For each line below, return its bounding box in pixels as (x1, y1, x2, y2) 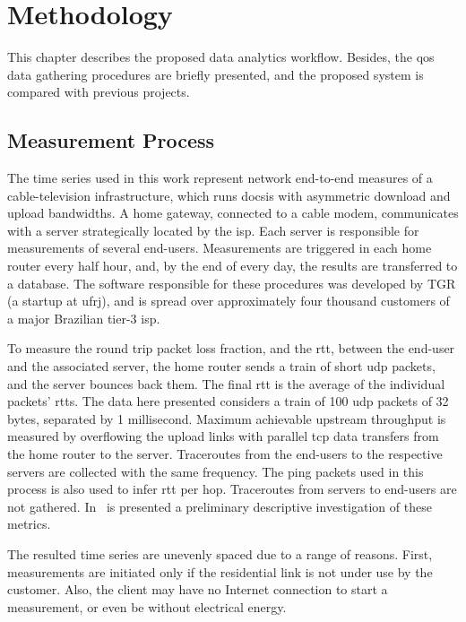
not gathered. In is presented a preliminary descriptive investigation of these (7, 497, 432, 515)
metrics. (7, 514, 51, 533)
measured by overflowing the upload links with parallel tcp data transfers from (7, 427, 439, 445)
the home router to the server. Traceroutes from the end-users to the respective (7, 445, 443, 463)
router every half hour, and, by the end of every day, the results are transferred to (7, 256, 458, 275)
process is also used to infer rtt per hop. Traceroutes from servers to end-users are (7, 479, 457, 498)
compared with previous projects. (7, 82, 190, 101)
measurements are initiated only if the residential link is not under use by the (7, 562, 433, 581)
